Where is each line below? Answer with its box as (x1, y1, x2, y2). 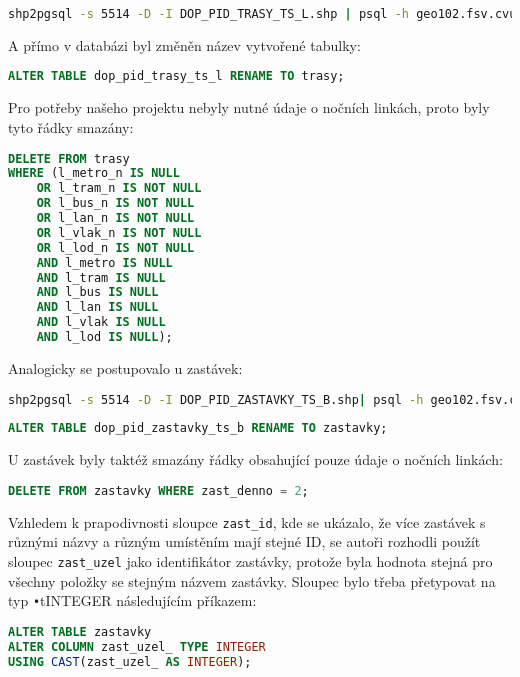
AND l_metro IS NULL (36, 255, 173, 270)
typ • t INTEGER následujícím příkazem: (8, 590, 257, 611)
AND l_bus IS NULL (36, 285, 159, 300)
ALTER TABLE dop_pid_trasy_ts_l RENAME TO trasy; (8, 69, 345, 84)
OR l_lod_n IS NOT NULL (36, 240, 195, 255)
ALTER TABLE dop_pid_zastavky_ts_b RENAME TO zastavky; (8, 421, 388, 436)
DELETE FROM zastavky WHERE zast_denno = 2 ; (8, 483, 309, 498)
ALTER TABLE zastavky (8, 624, 152, 639)
